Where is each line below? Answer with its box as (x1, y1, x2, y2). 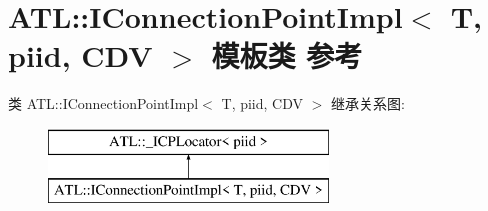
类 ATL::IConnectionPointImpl (8, 93, 199, 114)
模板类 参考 (211, 35, 363, 76)
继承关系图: (330, 93, 405, 114)
